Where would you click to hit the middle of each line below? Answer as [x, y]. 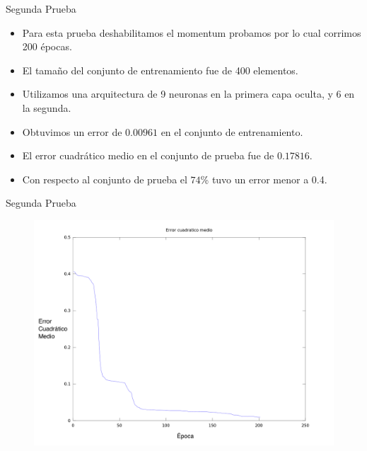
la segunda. [47, 107]
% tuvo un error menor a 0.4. [264, 179]
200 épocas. [47, 46]
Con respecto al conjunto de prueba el [105, 179]
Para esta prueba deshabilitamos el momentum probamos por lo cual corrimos [192, 32]
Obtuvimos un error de [72, 131]
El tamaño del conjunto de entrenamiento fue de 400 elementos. [160, 70]
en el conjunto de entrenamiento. [232, 131]
